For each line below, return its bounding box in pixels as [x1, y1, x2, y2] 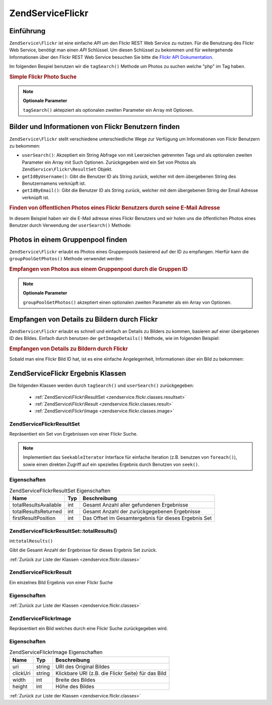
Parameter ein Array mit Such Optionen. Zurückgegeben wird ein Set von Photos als [22, 159, 196, 165]
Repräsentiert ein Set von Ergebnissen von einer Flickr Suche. [9, 431, 138, 437]
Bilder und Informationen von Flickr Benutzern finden [9, 122, 180, 131]
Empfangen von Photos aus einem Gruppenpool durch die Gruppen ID [9, 266, 188, 273]
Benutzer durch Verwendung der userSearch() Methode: [9, 222, 132, 229]
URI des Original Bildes [55, 663, 110, 670]
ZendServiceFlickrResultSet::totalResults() [9, 527, 117, 534]
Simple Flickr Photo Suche [9, 74, 77, 81]
